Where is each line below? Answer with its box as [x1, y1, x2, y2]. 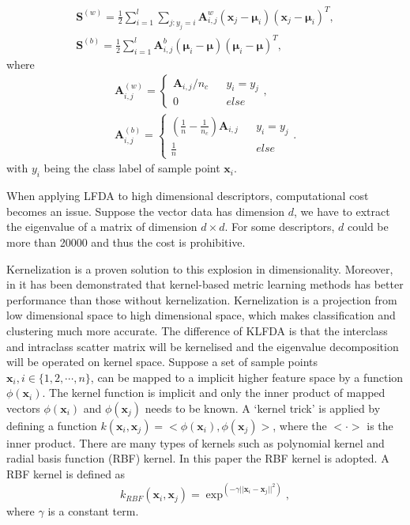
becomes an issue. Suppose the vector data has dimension [6, 202, 285, 219]
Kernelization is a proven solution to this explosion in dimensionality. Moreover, [6, 260, 393, 277]
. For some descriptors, [224, 218, 335, 235]
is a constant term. [47, 503, 139, 519]
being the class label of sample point [43, 160, 220, 176]
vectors [6, 399, 40, 416]
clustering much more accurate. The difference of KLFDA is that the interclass [6, 322, 388, 338]
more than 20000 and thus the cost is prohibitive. [6, 233, 246, 250]
